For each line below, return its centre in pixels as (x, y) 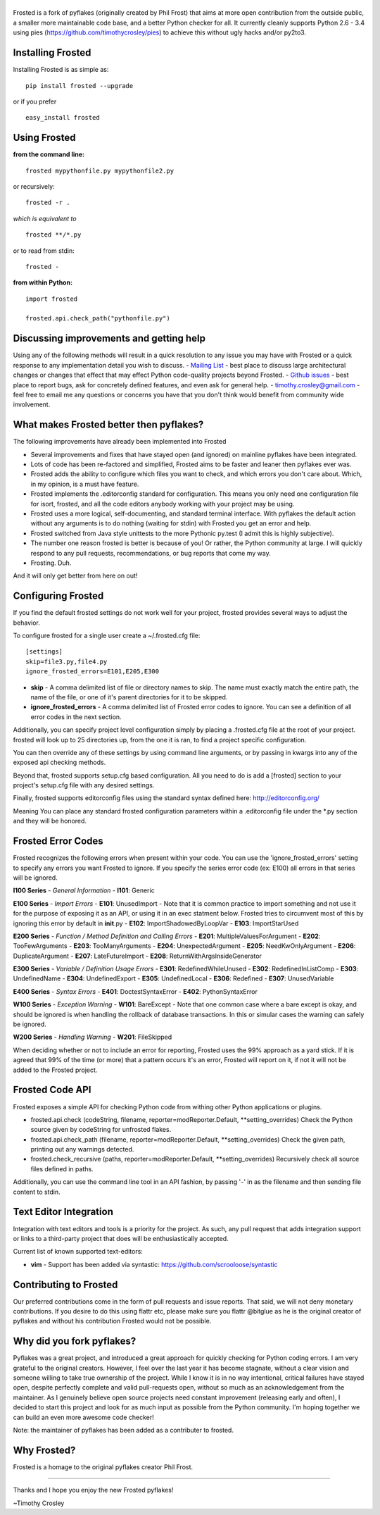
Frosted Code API (52, 1090)
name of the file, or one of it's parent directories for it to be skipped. (129, 697)
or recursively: (34, 186)
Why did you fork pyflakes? (75, 1341)
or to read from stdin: (44, 251)
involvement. (32, 404)
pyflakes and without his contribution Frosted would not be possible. (112, 1321)
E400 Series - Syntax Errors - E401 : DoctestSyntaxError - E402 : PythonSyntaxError (135, 991)
